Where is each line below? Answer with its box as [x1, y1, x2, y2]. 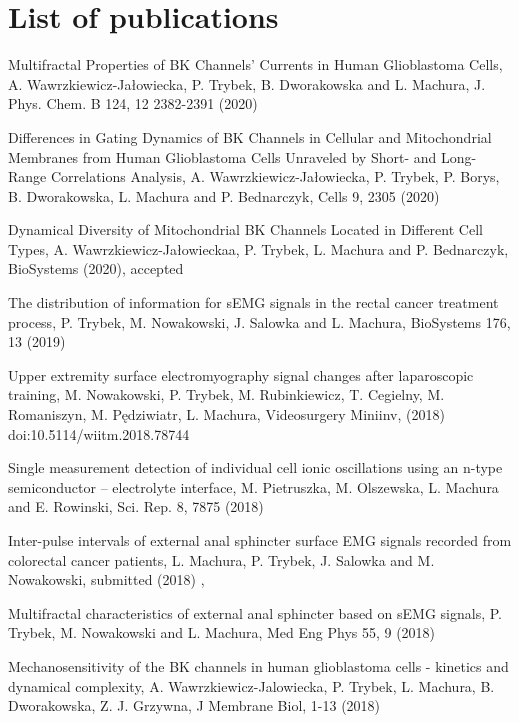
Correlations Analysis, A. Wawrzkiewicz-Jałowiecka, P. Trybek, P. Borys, [50, 166, 500, 187]
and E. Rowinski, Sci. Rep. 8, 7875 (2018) [8, 496, 264, 517]
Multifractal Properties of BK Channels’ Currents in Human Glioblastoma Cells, [8, 54, 503, 75]
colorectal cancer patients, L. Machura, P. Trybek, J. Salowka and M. [8, 549, 435, 570]
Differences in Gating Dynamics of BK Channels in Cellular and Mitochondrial [8, 126, 492, 147]
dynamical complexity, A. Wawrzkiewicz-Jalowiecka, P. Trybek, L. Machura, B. [8, 675, 495, 696]
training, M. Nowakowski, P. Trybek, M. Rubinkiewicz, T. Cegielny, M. [8, 384, 445, 405]
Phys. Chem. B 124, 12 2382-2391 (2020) [8, 93, 258, 114]
